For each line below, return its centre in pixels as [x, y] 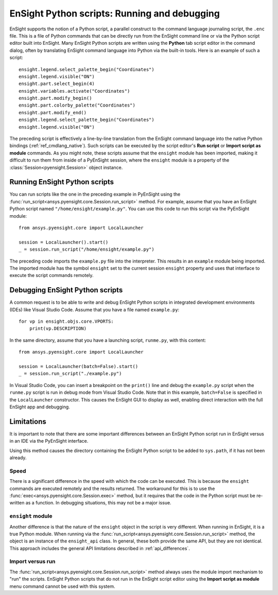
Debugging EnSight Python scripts [66, 290]
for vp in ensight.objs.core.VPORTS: [66, 321]
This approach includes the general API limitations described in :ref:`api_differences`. [100, 548]
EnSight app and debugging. [40, 407]
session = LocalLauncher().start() [64, 242]
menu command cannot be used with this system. [62, 586]
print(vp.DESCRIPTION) [58, 329]
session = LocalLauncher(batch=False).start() [79, 366]
